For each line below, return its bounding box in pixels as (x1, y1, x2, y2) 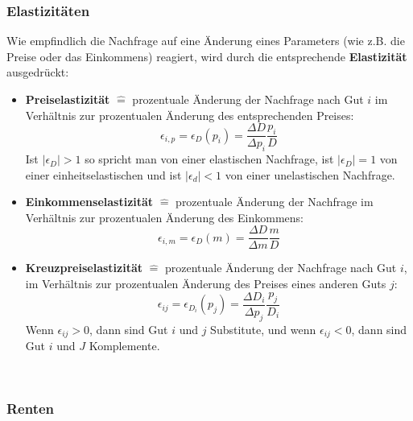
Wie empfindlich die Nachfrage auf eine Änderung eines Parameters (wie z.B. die (6, 32, 405, 49)
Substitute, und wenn (210, 320, 316, 337)
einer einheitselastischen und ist (25, 166, 182, 183)
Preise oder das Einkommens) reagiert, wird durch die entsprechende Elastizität (6, 47, 407, 64)
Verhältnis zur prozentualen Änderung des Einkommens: (25, 208, 304, 225)
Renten (6, 398, 55, 419)
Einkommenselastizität (25, 193, 154, 210)
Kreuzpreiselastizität (25, 259, 143, 276)
